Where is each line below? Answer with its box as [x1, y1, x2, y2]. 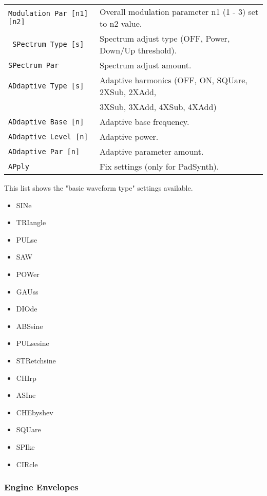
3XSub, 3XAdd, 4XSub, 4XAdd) [100, 101, 217, 113]
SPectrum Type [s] [12, 40, 84, 48]
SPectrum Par [8, 61, 59, 69]
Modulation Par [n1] [8, 9, 88, 17]
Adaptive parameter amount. [100, 145, 204, 157]
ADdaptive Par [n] [8, 147, 80, 156]
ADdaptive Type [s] [8, 82, 84, 90]
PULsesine [16, 338, 49, 348]
